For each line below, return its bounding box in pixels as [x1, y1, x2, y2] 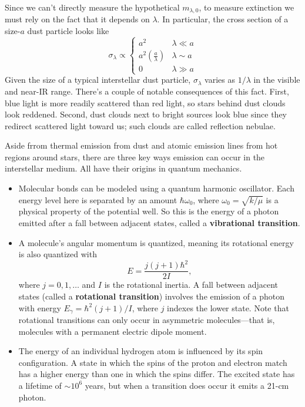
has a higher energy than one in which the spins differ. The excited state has [18, 368, 295, 380]
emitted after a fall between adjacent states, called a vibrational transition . [18, 217, 300, 229]
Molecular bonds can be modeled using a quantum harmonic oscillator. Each [18, 182, 294, 194]
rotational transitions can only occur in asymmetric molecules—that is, [18, 314, 275, 325]
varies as [205, 73, 235, 86]
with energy [18, 301, 61, 314]
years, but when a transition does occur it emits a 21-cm [85, 379, 289, 391]
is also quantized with [18, 248, 97, 260]
